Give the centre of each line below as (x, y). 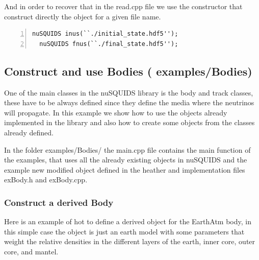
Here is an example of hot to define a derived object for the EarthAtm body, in (128, 221)
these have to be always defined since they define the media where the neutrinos (129, 102)
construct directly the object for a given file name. (83, 16)
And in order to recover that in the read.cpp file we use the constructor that (123, 6)
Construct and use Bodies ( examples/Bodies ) (128, 71)
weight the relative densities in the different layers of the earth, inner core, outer (130, 241)
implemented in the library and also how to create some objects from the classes (129, 122)
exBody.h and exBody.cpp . (46, 180)
